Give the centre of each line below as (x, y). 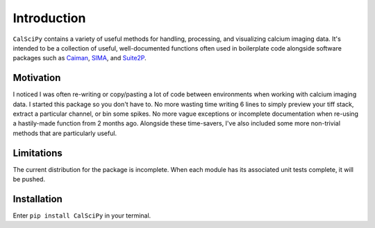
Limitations (37, 153)
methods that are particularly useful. (65, 133)
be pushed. (29, 179)
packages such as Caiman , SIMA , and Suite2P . (80, 58)
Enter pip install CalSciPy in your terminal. (82, 216)
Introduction (49, 18)
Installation (37, 199)
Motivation (37, 78)
